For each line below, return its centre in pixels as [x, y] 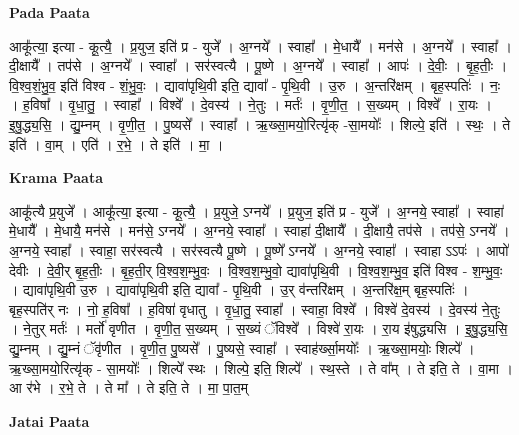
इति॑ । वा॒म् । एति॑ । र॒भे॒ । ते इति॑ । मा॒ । [116, 143]
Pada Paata [49, 12]
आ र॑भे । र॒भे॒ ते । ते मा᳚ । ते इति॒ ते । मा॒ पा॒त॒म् [128, 387]
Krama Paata [56, 177]
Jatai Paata [49, 420]
